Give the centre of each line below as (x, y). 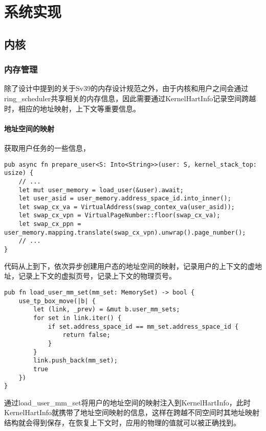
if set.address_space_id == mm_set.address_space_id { (143, 326)
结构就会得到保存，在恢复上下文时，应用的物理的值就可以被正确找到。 (122, 423)
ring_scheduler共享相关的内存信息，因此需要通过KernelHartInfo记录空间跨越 (130, 98)
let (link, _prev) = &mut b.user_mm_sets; (107, 310)
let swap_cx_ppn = (50, 224)
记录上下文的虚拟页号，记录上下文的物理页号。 (97, 276)
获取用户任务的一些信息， (47, 148)
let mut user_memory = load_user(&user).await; (101, 190)
